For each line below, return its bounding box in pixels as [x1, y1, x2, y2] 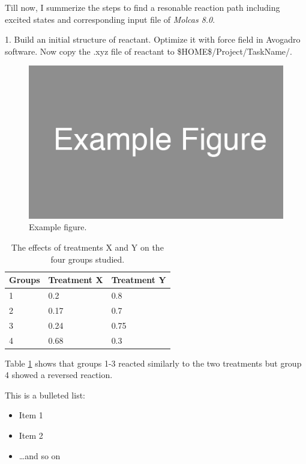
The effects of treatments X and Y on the [11, 240, 164, 253]
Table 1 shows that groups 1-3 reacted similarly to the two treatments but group [5, 356, 302, 369]
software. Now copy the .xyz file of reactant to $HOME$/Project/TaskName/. [5, 44, 292, 57]
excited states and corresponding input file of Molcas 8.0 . [5, 13, 215, 25]
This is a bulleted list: [5, 388, 86, 401]
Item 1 [19, 409, 43, 421]
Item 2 [19, 429, 43, 441]
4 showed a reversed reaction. [5, 368, 113, 381]
